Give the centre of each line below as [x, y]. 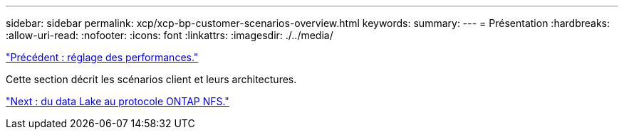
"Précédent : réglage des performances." [102, 57]
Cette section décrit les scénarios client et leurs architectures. [151, 79]
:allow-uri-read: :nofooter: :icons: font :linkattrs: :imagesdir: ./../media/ [170, 35]
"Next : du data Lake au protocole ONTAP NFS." [118, 101]
